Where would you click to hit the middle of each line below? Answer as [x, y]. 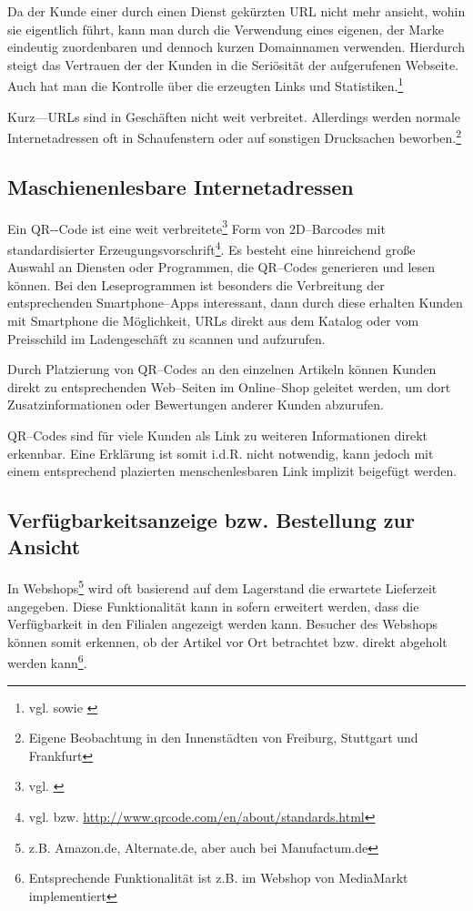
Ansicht [44, 547]
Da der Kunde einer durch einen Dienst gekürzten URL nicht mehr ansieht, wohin [236, 11]
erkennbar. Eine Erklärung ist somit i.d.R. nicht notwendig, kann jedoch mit [221, 453]
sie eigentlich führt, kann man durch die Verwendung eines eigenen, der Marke [226, 29]
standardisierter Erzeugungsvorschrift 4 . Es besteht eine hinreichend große [211, 248]
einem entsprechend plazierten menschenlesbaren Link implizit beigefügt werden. [232, 471]
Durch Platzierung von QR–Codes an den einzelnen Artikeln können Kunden [222, 369]
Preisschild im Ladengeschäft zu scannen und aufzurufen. [166, 338]
